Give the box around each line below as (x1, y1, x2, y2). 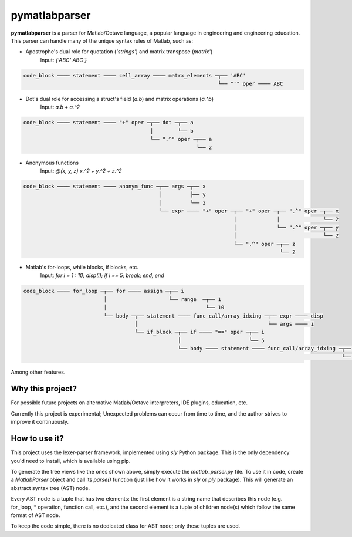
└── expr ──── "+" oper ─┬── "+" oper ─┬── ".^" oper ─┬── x (159, 208, 339, 214)
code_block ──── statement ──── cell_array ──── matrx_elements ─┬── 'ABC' (23, 72, 246, 79)
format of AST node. (11, 511, 60, 519)
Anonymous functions (25, 159, 79, 166)
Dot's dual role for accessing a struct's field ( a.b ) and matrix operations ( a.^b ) (25, 96, 214, 103)
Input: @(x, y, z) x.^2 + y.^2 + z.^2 (40, 167, 123, 174)
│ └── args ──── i (134, 320, 314, 327)
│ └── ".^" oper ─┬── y (233, 224, 339, 231)
